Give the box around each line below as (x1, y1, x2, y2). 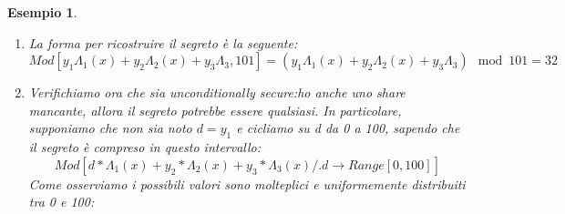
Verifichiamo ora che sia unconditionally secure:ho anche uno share (28, 83, 406, 102)
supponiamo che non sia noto (28, 118, 192, 138)
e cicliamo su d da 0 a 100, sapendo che (236, 118, 460, 138)
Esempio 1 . (7, 3, 77, 21)
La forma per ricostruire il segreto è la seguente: (28, 33, 298, 52)
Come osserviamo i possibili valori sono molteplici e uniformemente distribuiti (28, 174, 466, 193)
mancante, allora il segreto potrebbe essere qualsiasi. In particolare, (28, 100, 402, 119)
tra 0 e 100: (28, 192, 95, 211)
